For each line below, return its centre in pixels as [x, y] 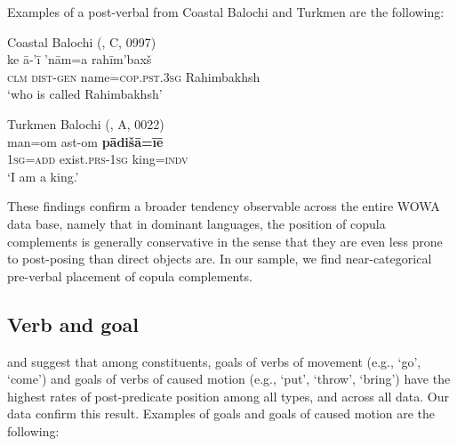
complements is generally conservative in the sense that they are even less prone [225, 241]
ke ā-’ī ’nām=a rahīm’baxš [80, 59]
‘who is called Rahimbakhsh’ [85, 94]
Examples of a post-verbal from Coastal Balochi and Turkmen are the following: [226, 12]
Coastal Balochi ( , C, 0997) [82, 41]
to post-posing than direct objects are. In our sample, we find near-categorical [220, 259]
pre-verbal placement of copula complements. [130, 276]
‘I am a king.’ [43, 176]
